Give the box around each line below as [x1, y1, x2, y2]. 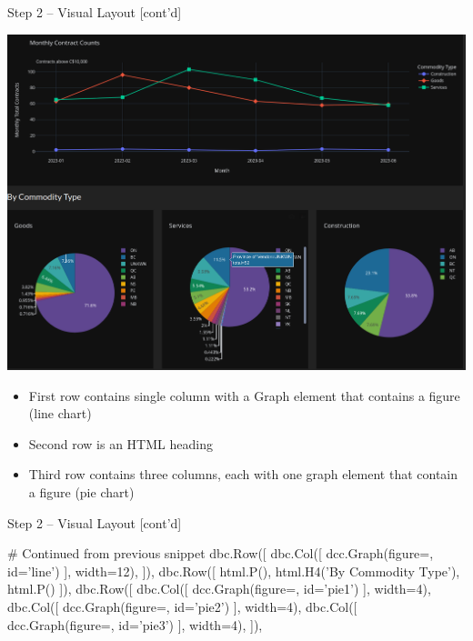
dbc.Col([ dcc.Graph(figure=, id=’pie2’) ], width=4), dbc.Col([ [7, 597, 357, 616]
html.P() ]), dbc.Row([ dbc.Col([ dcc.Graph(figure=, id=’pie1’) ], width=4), [7, 579, 431, 598]
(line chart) [28, 404, 92, 423]
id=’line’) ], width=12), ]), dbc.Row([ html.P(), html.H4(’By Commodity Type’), [7, 561, 460, 580]
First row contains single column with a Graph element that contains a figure [28, 386, 460, 405]
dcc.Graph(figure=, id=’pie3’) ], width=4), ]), [7, 615, 263, 634]
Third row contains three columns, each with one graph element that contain [28, 465, 458, 484]
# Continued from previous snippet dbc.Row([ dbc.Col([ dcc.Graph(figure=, [7, 544, 434, 563]
